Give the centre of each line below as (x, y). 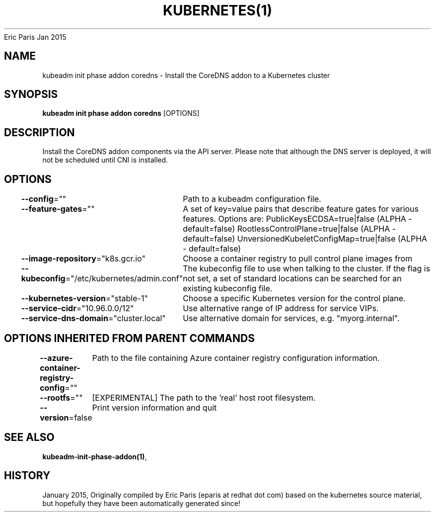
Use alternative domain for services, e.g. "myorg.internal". (291, 318)
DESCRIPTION (39, 132)
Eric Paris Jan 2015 (35, 37)
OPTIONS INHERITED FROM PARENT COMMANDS (129, 338)
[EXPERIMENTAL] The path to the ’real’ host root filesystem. (204, 397)
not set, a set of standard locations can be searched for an (292, 279)
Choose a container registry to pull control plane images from (298, 259)
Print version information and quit (154, 407)
